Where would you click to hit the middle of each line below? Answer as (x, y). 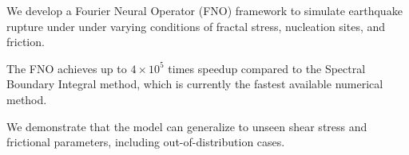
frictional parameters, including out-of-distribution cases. (146, 142)
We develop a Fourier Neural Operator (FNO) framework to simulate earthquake (204, 10)
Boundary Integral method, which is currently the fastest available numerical (195, 84)
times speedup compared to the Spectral (267, 68)
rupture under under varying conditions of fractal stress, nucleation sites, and (196, 26)
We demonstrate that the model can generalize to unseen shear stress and (187, 126)
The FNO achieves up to (67, 68)
